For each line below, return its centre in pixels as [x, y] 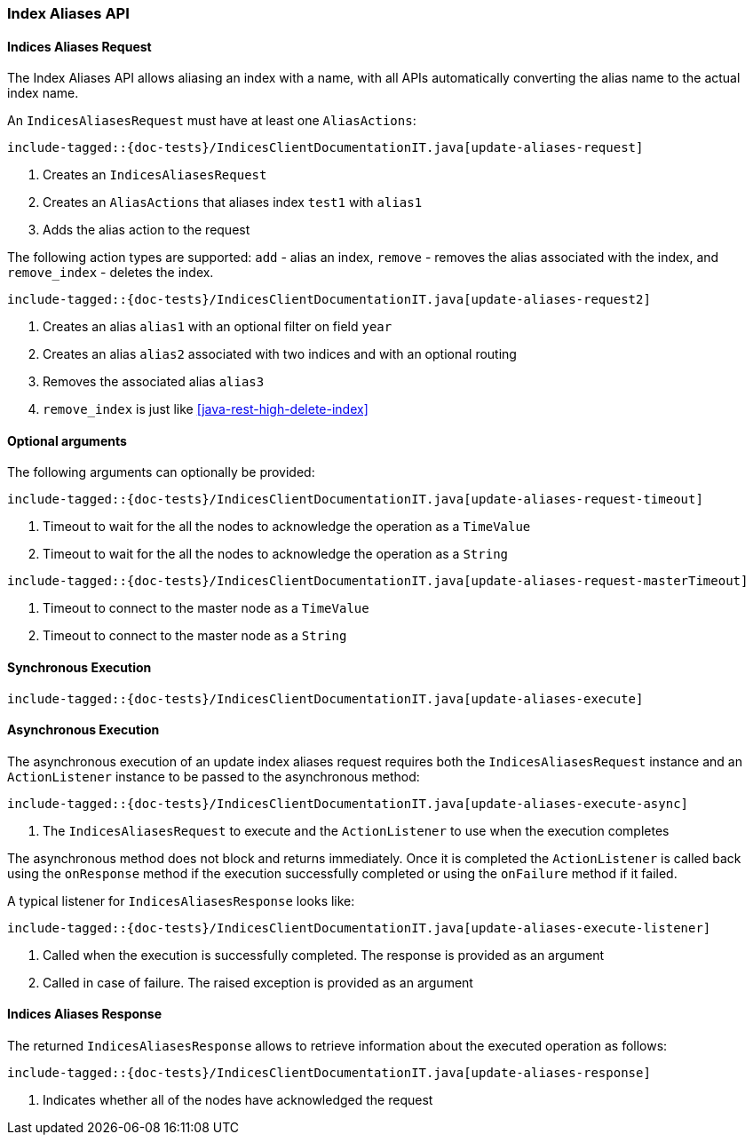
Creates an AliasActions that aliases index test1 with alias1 [233, 202]
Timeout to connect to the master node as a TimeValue [206, 608]
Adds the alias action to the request [147, 230]
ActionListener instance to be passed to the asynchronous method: [214, 776]
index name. [43, 93]
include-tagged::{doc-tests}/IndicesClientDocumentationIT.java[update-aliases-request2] [329, 300]
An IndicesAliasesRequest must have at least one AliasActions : [212, 121]
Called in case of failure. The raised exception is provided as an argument [258, 982]
